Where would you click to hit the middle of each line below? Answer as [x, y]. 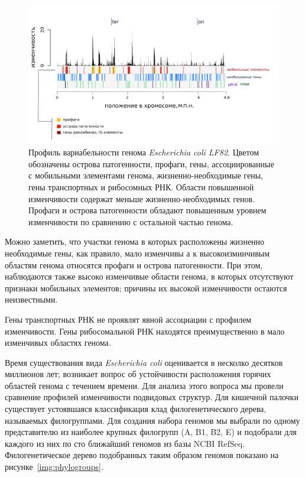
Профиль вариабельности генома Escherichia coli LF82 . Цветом [144, 152]
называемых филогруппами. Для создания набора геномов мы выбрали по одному [152, 420]
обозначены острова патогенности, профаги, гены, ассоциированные [151, 163]
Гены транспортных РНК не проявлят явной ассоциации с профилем [128, 319]
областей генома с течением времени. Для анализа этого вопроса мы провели [144, 385]
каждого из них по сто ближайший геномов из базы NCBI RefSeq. [125, 443]
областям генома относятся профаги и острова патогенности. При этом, [134, 265]
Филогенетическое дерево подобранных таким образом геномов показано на [142, 455]
